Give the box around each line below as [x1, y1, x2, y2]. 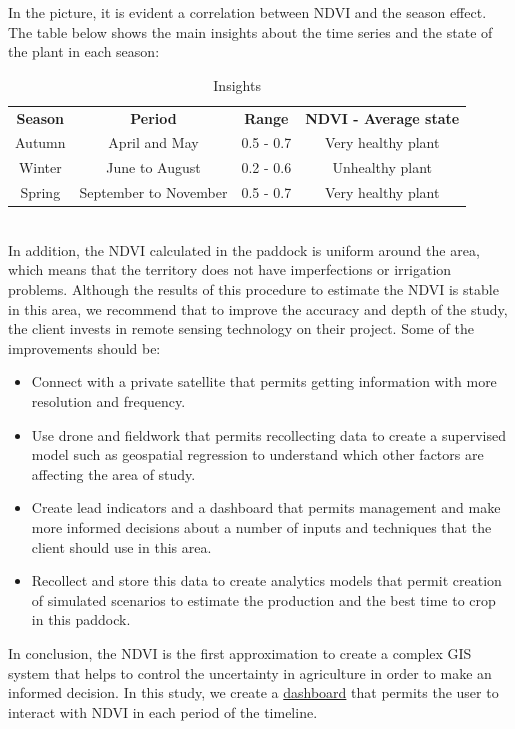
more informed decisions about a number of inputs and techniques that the [31, 516, 492, 537]
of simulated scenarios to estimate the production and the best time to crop [31, 589, 496, 610]
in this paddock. [31, 609, 131, 630]
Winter [18, 157, 62, 178]
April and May [108, 132, 199, 153]
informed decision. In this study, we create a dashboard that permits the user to [8, 682, 499, 703]
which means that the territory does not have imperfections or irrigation [8, 259, 452, 280]
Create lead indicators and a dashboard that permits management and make [31, 497, 501, 518]
